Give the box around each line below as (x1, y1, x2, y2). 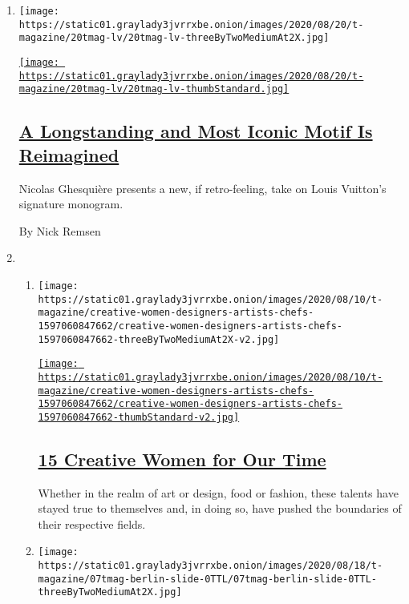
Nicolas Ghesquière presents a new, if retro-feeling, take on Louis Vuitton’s (18, 179, 387, 196)
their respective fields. (38, 515, 146, 532)
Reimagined (18, 142, 119, 167)
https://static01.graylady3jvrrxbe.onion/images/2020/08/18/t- (38, 560, 383, 572)
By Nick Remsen (18, 222, 101, 239)
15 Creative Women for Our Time (38, 446, 326, 471)
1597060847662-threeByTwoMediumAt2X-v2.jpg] (38, 333, 280, 345)
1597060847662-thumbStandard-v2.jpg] (38, 411, 240, 423)
